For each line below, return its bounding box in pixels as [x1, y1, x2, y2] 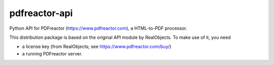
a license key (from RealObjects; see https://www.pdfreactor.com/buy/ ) [22, 43, 172, 50]
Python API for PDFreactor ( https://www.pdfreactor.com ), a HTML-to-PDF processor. [9, 25, 187, 31]
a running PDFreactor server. [22, 50, 83, 56]
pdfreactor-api [9, 8, 73, 19]
